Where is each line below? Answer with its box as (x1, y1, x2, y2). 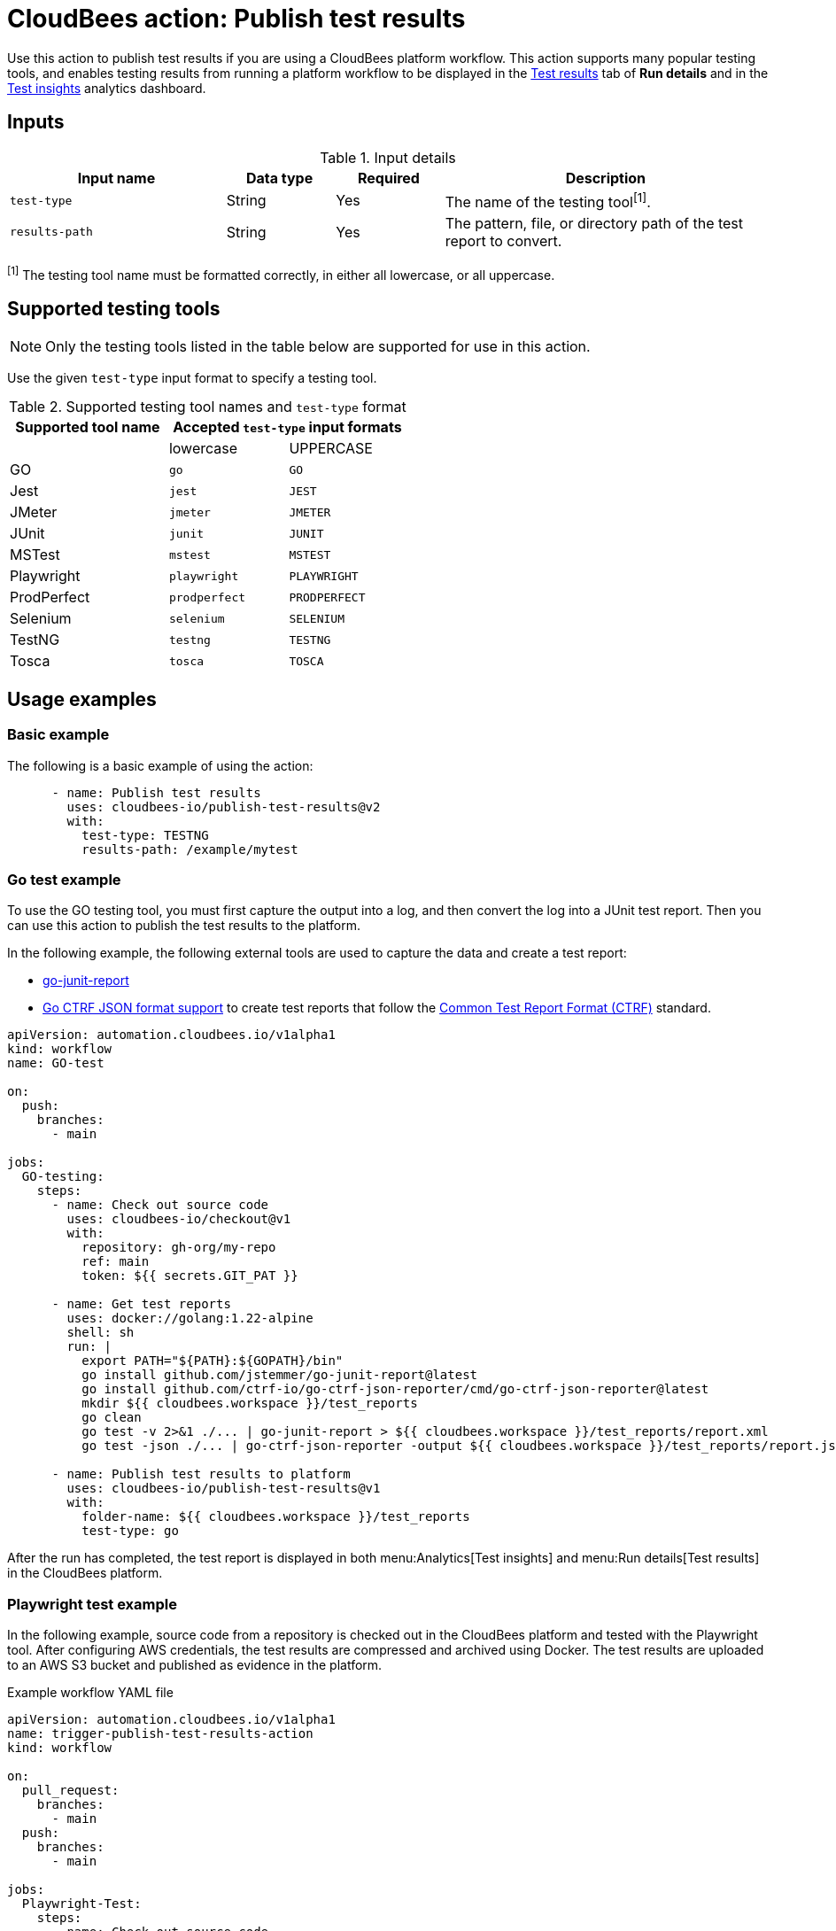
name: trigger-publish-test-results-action (7, 1726, 313, 1741)
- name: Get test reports (51, 1297, 231, 1312)
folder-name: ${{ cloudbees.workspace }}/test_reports (81, 1509, 470, 1524)
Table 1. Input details (320, 148, 456, 167)
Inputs (7, 111, 65, 134)
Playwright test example (7, 1594, 177, 1613)
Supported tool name (15, 418, 160, 437)
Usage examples (7, 687, 157, 710)
